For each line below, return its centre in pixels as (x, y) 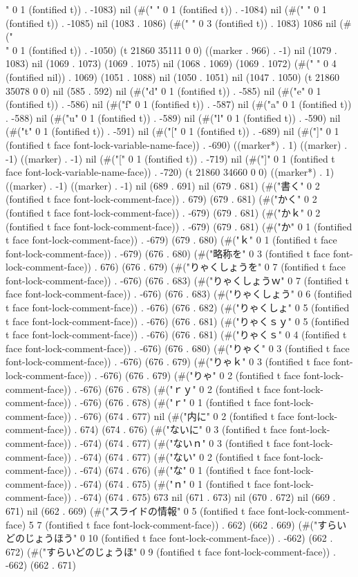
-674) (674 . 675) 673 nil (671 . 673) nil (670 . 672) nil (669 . (208, 497)
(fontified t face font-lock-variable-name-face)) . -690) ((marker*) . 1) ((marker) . (177, 144)
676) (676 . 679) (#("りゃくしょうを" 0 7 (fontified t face (223, 267)
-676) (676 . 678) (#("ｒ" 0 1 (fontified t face (176, 402)
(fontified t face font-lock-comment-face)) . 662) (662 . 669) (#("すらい (196, 524)
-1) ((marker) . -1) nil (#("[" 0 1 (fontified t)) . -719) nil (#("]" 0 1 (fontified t (170, 158)
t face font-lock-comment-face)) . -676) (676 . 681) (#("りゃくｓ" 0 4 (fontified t (176, 335)
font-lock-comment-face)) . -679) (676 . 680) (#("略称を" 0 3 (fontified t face (168, 253)
